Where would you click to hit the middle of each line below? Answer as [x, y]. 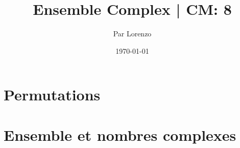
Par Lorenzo [132, 34]
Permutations [52, 94]
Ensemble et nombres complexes [120, 134]
